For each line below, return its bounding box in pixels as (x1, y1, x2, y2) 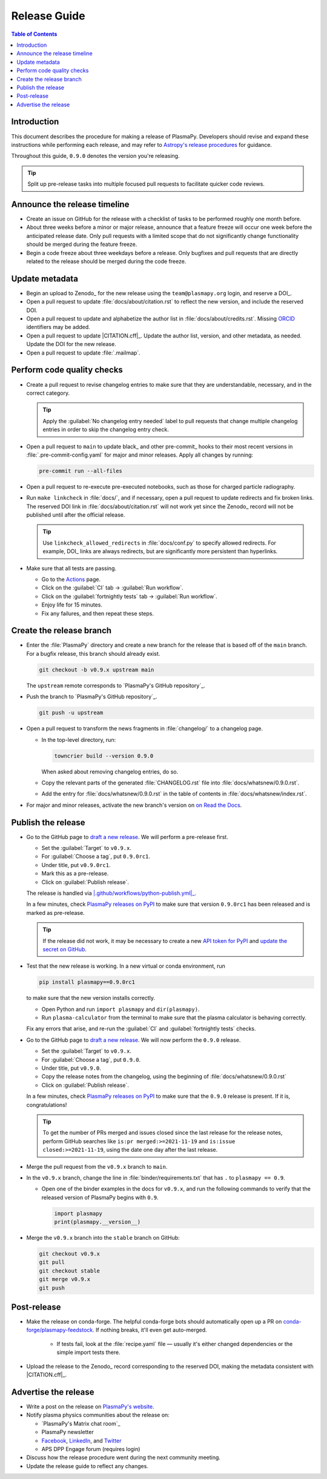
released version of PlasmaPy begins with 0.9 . (41, 1194, 159, 1201)
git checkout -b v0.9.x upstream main (39, 666, 154, 673)
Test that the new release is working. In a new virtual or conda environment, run (26, 962, 225, 970)
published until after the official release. (26, 511, 125, 518)
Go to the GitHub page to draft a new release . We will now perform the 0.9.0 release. (26, 1036, 241, 1044)
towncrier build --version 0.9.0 (54, 752, 154, 759)
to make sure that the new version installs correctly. (26, 994, 156, 1002)
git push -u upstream (39, 709, 104, 716)
